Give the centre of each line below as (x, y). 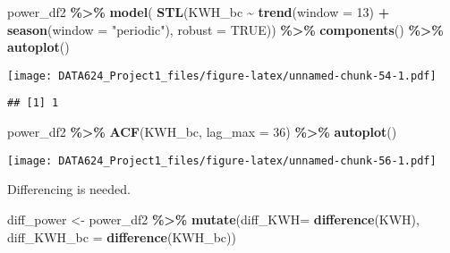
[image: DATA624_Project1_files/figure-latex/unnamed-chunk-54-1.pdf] (222, 76)
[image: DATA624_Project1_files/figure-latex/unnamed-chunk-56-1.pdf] (222, 160)
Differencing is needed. (69, 189)
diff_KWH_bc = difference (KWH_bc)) (122, 236)
